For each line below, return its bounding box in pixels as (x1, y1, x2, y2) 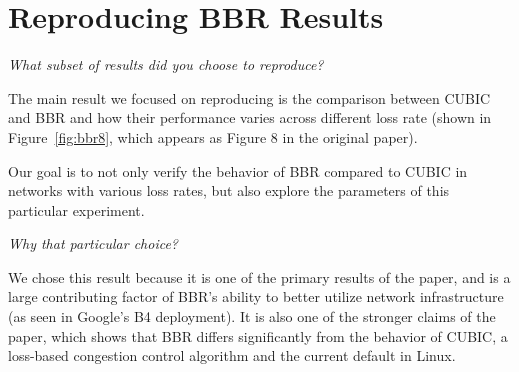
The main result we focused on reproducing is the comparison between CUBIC (8, 87, 491, 108)
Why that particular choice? (8, 233, 179, 254)
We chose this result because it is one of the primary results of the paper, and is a (8, 266, 511, 287)
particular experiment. (8, 199, 145, 220)
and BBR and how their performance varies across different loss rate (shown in (8, 107, 492, 128)
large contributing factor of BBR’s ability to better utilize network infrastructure (8, 286, 504, 307)
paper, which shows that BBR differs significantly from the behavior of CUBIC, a (8, 325, 508, 346)
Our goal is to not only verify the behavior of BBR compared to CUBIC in (8, 160, 468, 181)
